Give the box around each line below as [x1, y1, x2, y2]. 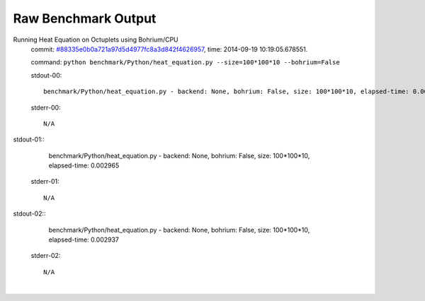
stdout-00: [30, 71, 62, 79]
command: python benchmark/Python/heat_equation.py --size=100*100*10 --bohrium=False [30, 58, 340, 66]
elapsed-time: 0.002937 [48, 235, 120, 244]
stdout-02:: [13, 209, 46, 218]
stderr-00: [30, 103, 61, 112]
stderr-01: [30, 177, 59, 186]
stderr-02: [30, 252, 61, 260]
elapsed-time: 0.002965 [48, 161, 120, 170]
